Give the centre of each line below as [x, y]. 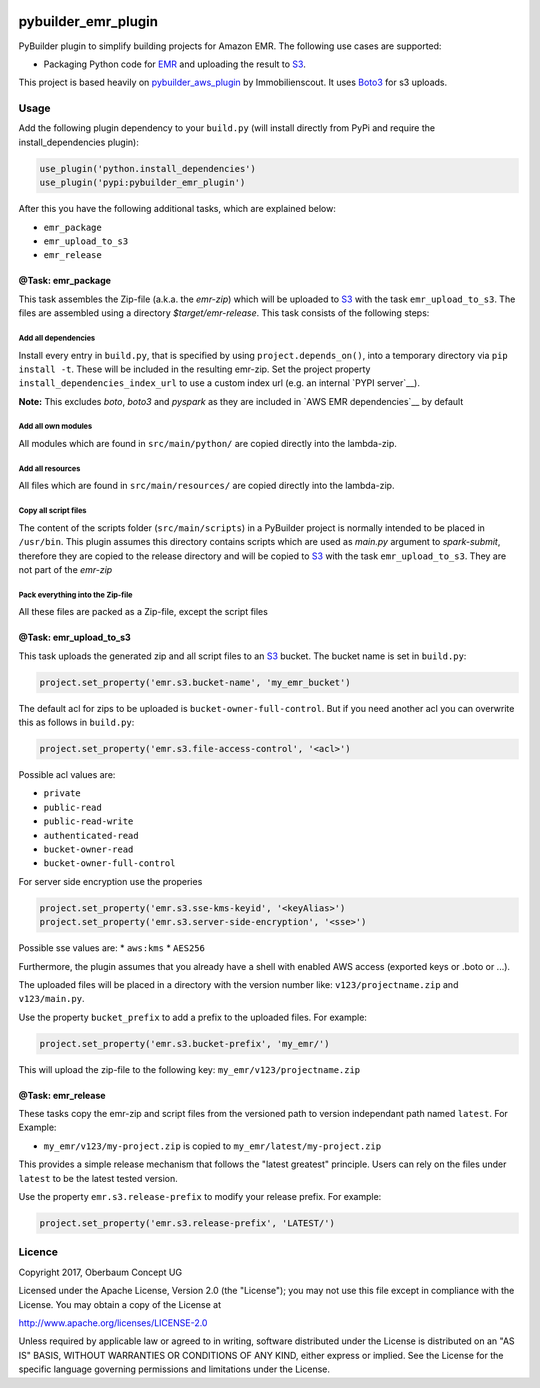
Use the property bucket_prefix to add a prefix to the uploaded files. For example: [192, 1017]
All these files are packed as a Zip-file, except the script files [143, 612]
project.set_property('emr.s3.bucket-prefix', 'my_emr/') [184, 1043]
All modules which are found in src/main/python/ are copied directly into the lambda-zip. [207, 444]
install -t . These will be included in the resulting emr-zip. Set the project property [194, 369]
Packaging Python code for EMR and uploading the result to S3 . [175, 64]
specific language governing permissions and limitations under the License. [174, 1369]
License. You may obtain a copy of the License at [120, 1304]
